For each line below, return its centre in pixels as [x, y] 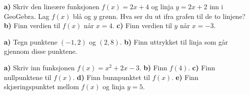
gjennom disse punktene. [41, 51]
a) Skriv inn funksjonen [39, 67]
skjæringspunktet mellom [41, 87]
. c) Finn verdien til [142, 25]
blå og [82, 16]
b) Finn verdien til [32, 25]
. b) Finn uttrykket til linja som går [174, 41]
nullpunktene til [28, 77]
